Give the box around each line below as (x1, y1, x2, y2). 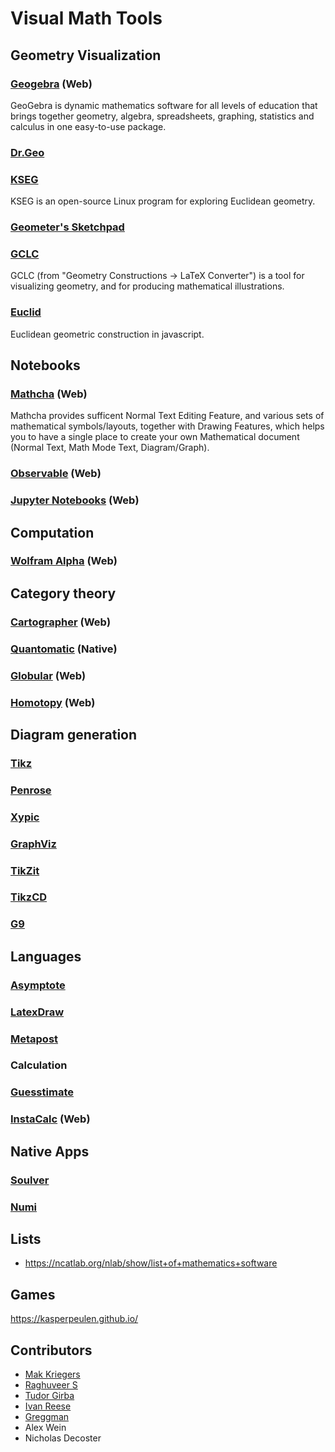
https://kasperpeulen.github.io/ (10, 1313, 139, 1325)
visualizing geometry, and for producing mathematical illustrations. (10, 280, 285, 292)
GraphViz (10, 837, 57, 851)
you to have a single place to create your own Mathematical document (10, 431, 300, 443)
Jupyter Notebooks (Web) (10, 493, 140, 507)
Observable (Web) (10, 467, 102, 481)
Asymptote (10, 978, 66, 992)
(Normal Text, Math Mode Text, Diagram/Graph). (10, 442, 210, 454)
